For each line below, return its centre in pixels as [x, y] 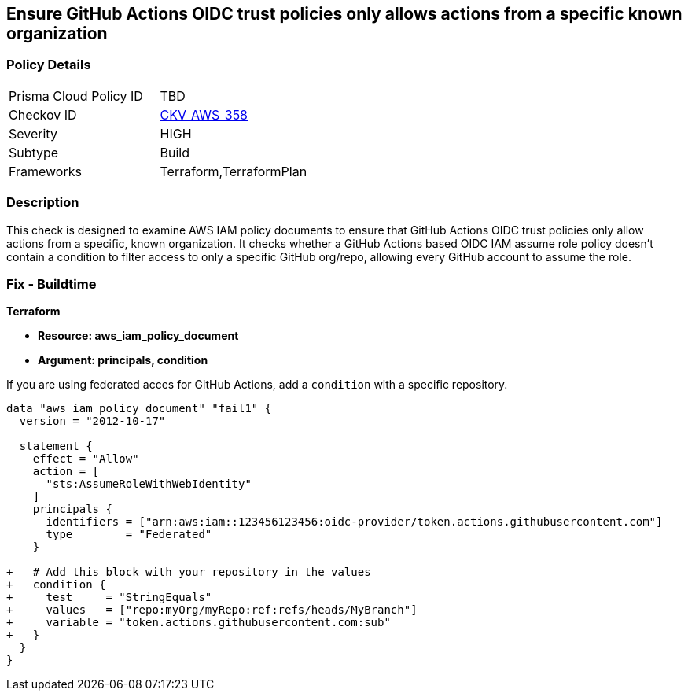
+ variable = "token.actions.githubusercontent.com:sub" [199, 623]
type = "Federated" [129, 535]
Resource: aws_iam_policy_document [138, 336]
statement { [56, 446]
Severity [33, 133]
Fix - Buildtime [52, 284]
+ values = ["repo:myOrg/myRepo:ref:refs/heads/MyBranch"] [212, 610]
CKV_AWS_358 [204, 114]
